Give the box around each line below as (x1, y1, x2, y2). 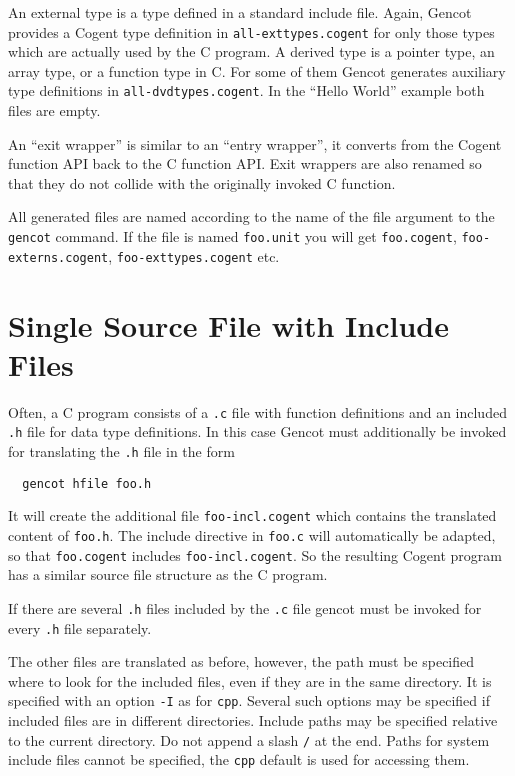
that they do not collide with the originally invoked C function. (8, 172, 396, 193)
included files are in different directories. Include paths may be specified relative (8, 710, 498, 731)
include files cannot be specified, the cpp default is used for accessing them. (8, 749, 470, 770)
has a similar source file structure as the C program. (8, 564, 328, 585)
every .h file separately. (8, 617, 152, 638)
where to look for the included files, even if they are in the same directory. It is (8, 670, 492, 691)
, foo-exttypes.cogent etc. (108, 245, 280, 266)
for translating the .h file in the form (8, 441, 235, 461)
